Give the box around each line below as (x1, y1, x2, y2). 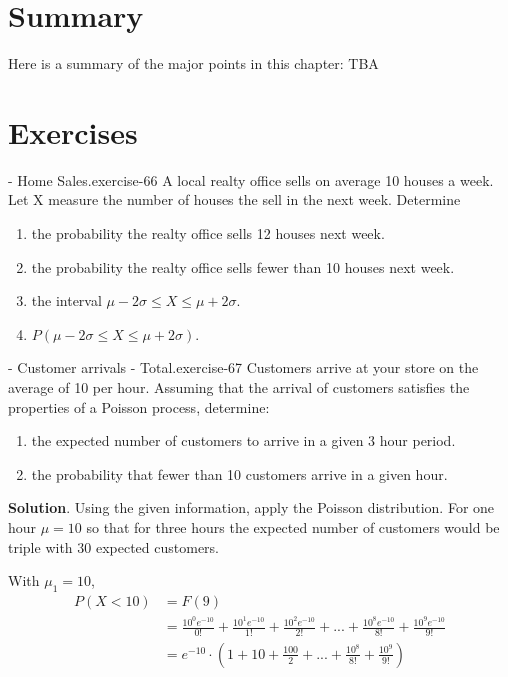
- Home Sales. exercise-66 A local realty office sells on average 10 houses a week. (8, 169, 494, 190)
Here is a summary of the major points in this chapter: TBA (8, 53, 379, 74)
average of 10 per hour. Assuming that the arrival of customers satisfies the (8, 377, 470, 397)
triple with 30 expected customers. (8, 536, 219, 557)
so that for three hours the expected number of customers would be (86, 516, 500, 537)
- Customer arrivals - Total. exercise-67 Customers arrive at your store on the (8, 357, 479, 378)
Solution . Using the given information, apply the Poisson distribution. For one (8, 497, 495, 518)
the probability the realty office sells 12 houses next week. (31, 223, 385, 244)
